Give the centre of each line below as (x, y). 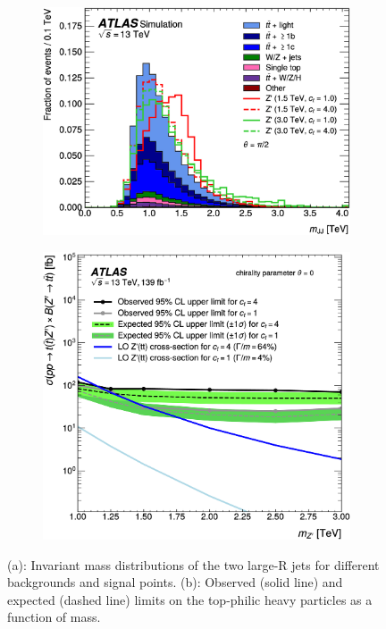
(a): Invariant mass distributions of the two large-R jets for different (193, 564)
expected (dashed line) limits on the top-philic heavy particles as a (190, 599)
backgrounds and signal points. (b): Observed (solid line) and (175, 582)
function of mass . (54, 617)
